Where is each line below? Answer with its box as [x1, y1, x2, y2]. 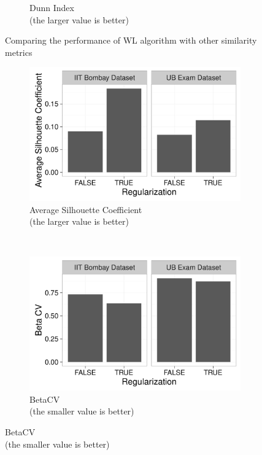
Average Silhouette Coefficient [29, 203, 142, 216]
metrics [5, 45, 33, 58]
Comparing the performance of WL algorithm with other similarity [5, 34, 257, 47]
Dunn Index [29, 1, 74, 14]
